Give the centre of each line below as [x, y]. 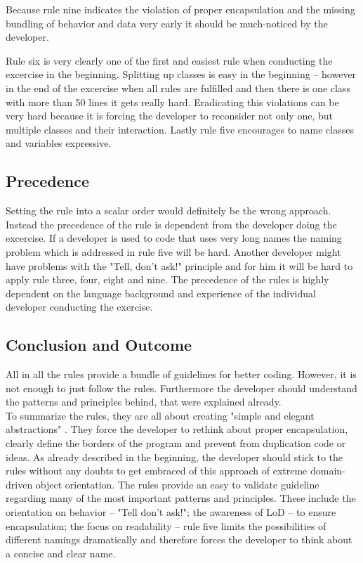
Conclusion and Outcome [99, 345]
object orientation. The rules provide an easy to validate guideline [177, 484]
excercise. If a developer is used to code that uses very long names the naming [174, 238]
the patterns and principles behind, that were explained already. [144, 402]
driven [19, 484]
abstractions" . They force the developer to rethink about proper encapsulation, [177, 429]
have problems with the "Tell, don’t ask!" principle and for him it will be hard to [179, 265]
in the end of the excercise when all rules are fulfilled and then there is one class [178, 88]
